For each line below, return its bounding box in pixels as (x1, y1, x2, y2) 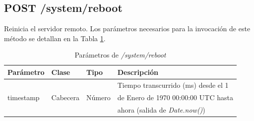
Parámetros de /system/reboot (74, 50, 166, 60)
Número (86, 92, 111, 102)
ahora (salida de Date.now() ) (117, 104, 205, 115)
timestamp (7, 92, 40, 102)
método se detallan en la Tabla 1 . (4, 33, 106, 43)
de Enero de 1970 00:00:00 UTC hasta (117, 92, 233, 102)
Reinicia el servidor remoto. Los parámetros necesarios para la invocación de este (4, 23, 251, 34)
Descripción (117, 66, 159, 77)
